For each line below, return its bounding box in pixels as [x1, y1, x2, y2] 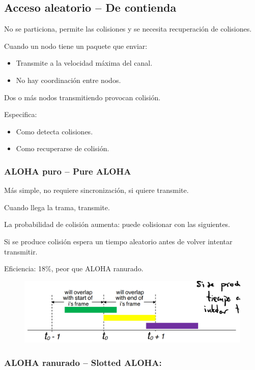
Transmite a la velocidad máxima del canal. [16, 58, 153, 68]
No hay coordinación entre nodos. [16, 74, 121, 85]
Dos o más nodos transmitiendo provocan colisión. [4, 92, 161, 102]
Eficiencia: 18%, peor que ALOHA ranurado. [4, 263, 144, 274]
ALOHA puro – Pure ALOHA [4, 164, 131, 177]
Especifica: [4, 109, 37, 120]
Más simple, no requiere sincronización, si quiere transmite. [4, 185, 189, 195]
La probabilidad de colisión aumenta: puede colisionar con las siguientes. [4, 219, 231, 230]
